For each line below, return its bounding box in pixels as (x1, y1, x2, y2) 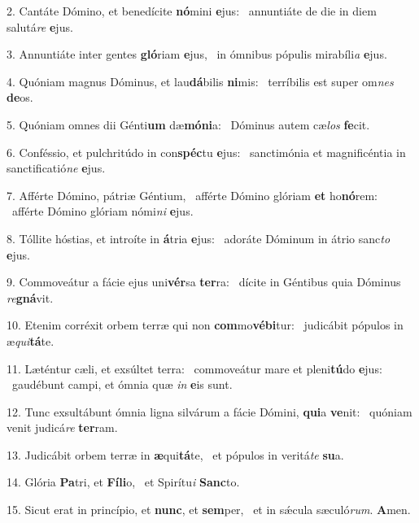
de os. (7, 89, 33, 106)
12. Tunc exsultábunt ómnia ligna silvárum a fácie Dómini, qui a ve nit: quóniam (7, 403, 412, 420)
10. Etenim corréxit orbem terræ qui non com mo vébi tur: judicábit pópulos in (7, 316, 404, 333)
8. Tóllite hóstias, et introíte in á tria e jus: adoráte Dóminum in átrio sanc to (7, 229, 391, 246)
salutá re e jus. (7, 18, 73, 35)
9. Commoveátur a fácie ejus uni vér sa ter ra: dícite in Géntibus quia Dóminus (7, 273, 401, 290)
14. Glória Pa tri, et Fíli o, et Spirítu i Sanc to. (7, 473, 240, 490)
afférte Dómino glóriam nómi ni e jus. (11, 203, 194, 220)
